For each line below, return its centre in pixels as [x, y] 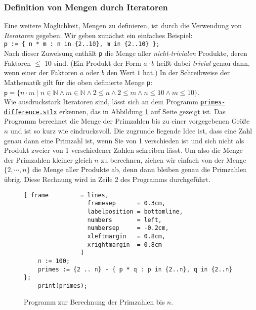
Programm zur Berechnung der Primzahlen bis [94, 301]
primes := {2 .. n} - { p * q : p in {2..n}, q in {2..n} [135, 269]
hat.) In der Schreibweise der [186, 72]
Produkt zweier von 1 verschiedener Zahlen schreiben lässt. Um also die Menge [123, 150]
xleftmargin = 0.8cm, [126, 236]
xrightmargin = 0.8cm [125, 244]
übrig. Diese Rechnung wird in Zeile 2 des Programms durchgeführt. [107, 179]
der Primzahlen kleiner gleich [48, 159]
